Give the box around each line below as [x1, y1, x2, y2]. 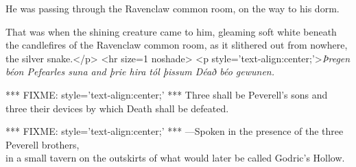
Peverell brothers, [5, 137, 80, 151]
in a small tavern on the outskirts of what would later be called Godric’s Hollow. [5, 151, 345, 165]
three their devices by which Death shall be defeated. [5, 101, 229, 115]
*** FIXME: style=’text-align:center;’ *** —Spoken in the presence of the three [5, 124, 344, 138]
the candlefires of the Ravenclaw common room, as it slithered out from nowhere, [5, 38, 348, 52]
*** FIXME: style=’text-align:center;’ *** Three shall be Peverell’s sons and [5, 87, 328, 101]
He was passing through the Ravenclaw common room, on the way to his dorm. [5, 1, 340, 15]
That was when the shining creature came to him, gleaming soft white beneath [5, 24, 337, 38]
